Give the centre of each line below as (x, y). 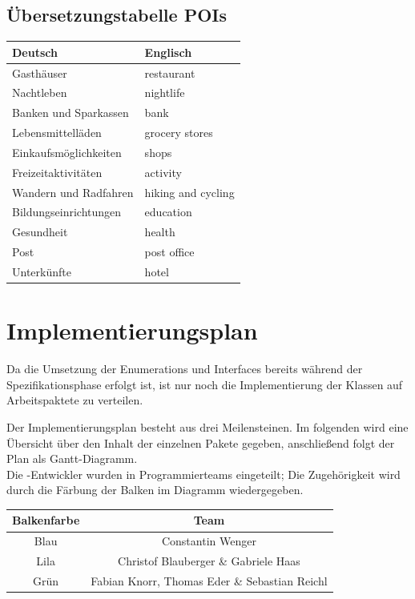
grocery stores (179, 133)
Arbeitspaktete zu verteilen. (75, 400)
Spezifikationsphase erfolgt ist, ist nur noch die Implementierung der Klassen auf (205, 384)
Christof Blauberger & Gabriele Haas (209, 561)
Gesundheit (40, 232)
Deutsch (35, 52)
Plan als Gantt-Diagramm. (72, 458)
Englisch (168, 52)
